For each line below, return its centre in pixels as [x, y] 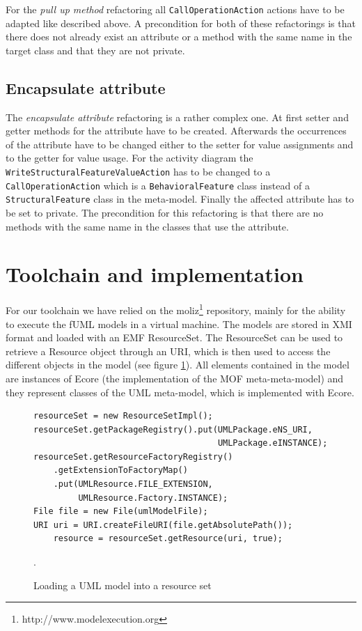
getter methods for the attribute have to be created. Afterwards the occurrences [176, 131]
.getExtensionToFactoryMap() [120, 470]
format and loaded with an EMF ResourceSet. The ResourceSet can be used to [174, 337]
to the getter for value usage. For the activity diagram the [129, 158]
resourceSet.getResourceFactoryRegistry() [133, 457]
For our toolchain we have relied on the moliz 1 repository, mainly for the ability [176, 309]
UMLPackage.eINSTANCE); [273, 443]
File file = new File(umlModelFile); [121, 512]
